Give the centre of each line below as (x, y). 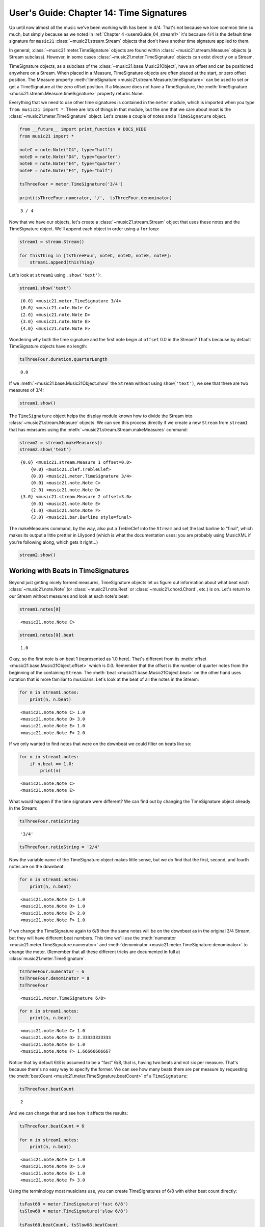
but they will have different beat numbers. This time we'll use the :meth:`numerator (93, 938)
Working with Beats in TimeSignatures (69, 571)
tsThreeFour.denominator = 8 (54, 978)
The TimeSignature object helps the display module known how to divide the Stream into (101, 416)
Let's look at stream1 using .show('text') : (55, 275)
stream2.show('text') (45, 450)
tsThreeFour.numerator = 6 (52, 971)
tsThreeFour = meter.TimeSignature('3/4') (71, 184)
